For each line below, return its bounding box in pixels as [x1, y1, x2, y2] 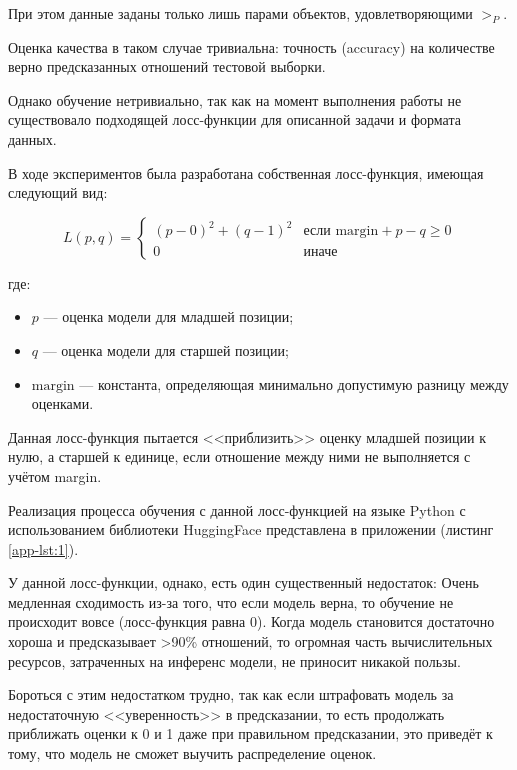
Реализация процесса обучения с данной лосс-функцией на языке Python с [8, 499, 466, 520]
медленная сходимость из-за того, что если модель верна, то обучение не [8, 591, 454, 612]
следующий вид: [8, 182, 108, 203]
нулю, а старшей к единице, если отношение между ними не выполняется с [8, 446, 471, 467]
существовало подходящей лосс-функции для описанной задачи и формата [8, 109, 461, 130]
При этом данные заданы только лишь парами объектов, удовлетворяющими [8, 3, 473, 23]
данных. [8, 128, 57, 149]
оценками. [31, 393, 94, 414]
